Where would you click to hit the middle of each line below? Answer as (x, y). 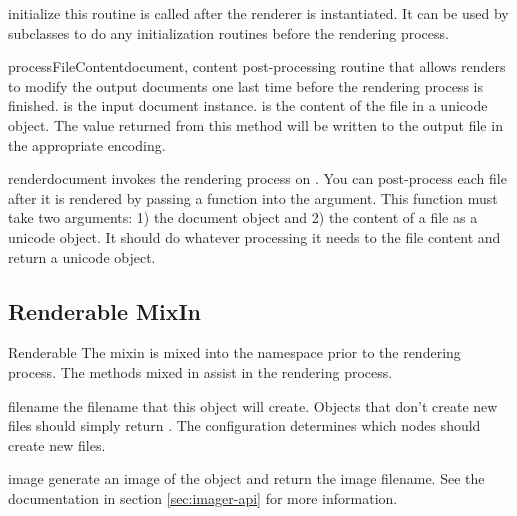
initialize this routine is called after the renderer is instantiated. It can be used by (258, 13)
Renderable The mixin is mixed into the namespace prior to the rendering (234, 352)
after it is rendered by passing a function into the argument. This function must (253, 197)
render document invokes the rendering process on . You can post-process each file (257, 178)
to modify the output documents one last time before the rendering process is (245, 85)
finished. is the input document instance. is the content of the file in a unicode (248, 105)
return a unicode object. (82, 256)
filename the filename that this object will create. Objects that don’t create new (253, 405)
